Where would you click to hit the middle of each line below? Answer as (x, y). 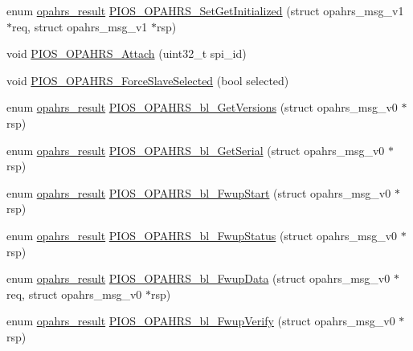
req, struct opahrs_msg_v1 (80, 26)
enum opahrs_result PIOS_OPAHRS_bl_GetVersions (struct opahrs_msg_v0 (202, 107)
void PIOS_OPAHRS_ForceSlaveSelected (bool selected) (148, 80)
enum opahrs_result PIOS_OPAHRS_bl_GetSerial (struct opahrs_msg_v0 (196, 150)
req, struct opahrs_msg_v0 (74, 294)
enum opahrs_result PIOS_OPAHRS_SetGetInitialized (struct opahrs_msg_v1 (205, 10)
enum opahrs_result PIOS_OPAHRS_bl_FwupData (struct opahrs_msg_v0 (198, 278)
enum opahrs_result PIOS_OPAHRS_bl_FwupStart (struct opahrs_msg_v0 (199, 192)
